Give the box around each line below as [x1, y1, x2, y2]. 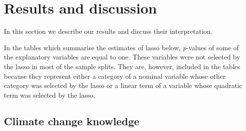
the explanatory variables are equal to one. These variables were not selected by [4, 52, 240, 62]
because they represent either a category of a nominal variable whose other [4, 71, 226, 81]
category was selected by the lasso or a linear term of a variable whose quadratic [4, 80, 243, 90]
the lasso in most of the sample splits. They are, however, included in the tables [4, 61, 241, 71]
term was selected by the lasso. [4, 89, 95, 100]
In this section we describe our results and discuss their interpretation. [4, 26, 213, 36]
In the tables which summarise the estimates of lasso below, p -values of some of [4, 42, 239, 52]
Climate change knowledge [4, 113, 140, 128]
